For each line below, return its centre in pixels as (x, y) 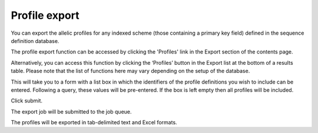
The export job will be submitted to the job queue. (71, 111)
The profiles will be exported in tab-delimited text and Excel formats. (94, 122)
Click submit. (27, 101)
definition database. (35, 41)
